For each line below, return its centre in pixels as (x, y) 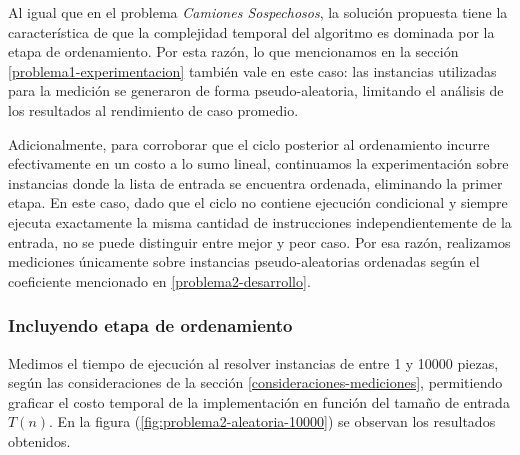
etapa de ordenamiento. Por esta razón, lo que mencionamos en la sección (233, 51)
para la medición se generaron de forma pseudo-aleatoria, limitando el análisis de (256, 90)
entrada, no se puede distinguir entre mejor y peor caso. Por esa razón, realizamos (259, 241)
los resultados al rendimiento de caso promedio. (153, 109)
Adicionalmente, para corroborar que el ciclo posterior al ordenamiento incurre (249, 143)
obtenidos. (39, 440)
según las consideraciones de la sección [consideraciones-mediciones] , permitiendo (255, 382)
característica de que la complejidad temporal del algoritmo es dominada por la (251, 31)
